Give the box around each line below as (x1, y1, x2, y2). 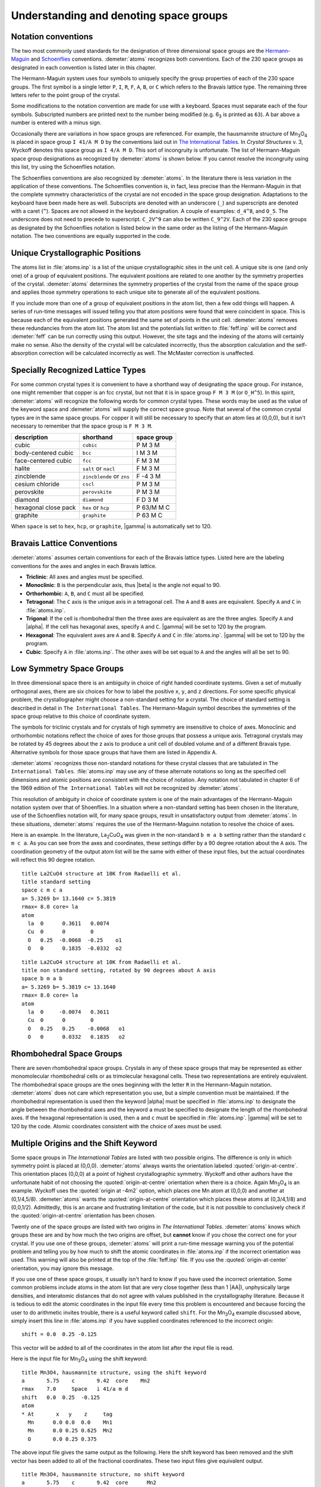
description (14, 433, 48, 441)
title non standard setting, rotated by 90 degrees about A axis (21, 967, 216, 974)
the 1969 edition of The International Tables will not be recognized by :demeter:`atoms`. (11, 785, 242, 792)
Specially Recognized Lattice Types (11, 365, 146, 375)
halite (14, 465, 30, 473)
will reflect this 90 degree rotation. (11, 857, 96, 864)
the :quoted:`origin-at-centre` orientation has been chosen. (11, 1212, 156, 1219)
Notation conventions (11, 32, 93, 42)
